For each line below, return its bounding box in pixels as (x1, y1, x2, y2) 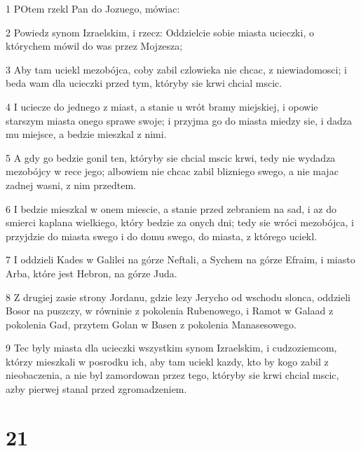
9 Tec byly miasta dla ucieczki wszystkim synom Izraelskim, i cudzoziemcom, (6, 340, 337, 355)
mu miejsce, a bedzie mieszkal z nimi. (6, 127, 167, 141)
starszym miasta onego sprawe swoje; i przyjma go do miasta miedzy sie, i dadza (6, 113, 353, 127)
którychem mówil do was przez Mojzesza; (6, 39, 183, 53)
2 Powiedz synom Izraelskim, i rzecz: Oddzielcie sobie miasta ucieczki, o (6, 25, 314, 39)
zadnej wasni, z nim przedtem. (6, 177, 136, 192)
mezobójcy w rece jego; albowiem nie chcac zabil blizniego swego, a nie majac (6, 164, 339, 179)
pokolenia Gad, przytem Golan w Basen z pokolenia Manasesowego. (6, 317, 297, 331)
